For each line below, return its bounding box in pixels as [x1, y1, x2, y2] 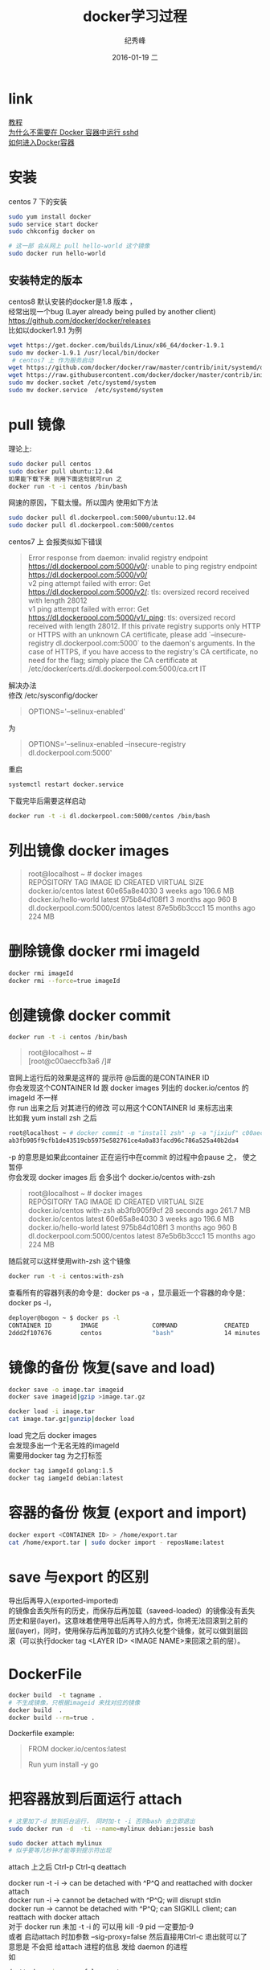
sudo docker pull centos [8, 460, 92, 468]
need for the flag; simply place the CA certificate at [27, 656, 198, 666]
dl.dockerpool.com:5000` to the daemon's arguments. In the [55, 638, 256, 648]
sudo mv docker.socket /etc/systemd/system [8, 379, 157, 387]
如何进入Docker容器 [8, 137, 75, 147]
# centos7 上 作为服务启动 [11, 356, 94, 364]
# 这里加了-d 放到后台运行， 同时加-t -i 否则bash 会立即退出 [8, 1817, 195, 1825]
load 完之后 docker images [8, 1431, 97, 1440]
